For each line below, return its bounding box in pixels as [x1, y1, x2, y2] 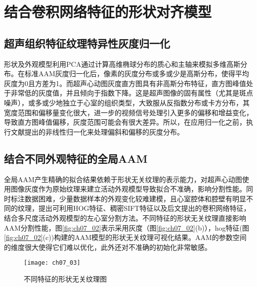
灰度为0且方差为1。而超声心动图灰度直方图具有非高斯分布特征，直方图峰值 [4, 78, 246, 88]
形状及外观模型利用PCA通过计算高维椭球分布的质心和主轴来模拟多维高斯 [4, 58, 241, 69]
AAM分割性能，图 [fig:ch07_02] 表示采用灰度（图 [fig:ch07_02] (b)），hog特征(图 [4, 222, 249, 233]
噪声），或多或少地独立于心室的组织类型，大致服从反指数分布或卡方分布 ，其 [4, 97, 250, 107]
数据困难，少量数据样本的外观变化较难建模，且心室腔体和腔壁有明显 [24, 193, 246, 203]
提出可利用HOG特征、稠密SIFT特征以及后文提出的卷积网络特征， [38, 203, 251, 213]
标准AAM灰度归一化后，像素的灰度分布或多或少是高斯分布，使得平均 [24, 68, 249, 79]
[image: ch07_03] [24, 259, 81, 267]
